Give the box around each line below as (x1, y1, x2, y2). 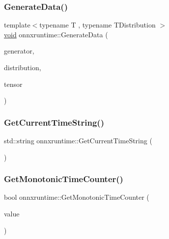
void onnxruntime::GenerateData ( (4, 29, 108, 39)
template (4, 20, 30, 30)
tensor (4, 79, 23, 89)
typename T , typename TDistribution (39, 20, 156, 30)
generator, (4, 46, 34, 56)
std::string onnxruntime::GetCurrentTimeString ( (4, 135, 152, 145)
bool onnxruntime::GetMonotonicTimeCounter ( (4, 192, 149, 202)
